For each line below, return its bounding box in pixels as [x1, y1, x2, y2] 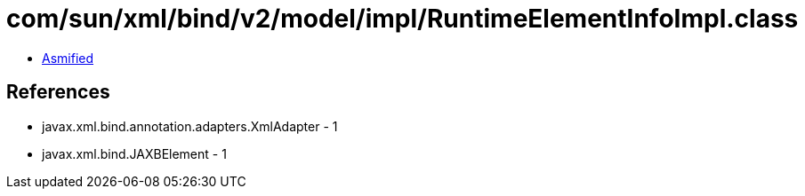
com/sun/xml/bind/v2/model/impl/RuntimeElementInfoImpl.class [6, 4, 799, 34]
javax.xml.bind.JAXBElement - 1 [42, 145, 227, 161]
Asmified [42, 50, 94, 66]
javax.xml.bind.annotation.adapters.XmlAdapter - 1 [42, 118, 338, 134]
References [6, 81, 110, 104]
